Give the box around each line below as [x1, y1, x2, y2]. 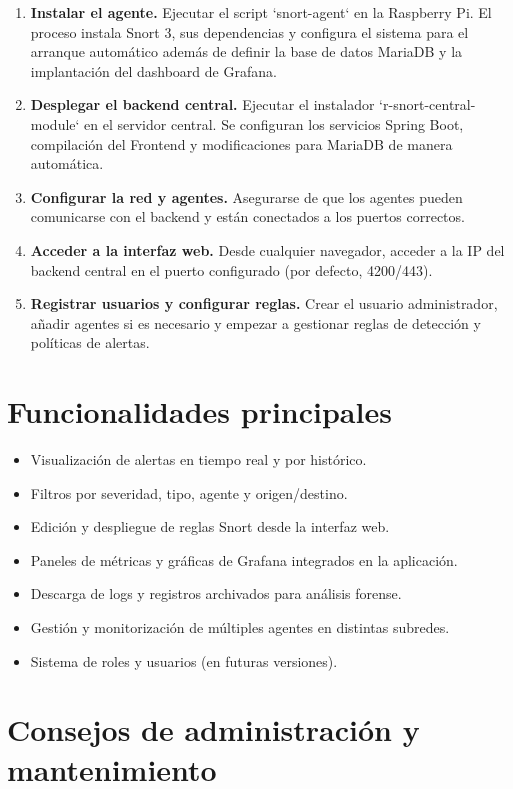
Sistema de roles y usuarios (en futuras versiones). [30, 650, 338, 671]
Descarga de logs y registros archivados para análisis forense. [30, 583, 402, 604]
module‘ [30, 113, 80, 134]
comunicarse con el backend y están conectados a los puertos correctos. [30, 206, 465, 227]
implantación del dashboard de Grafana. [30, 60, 277, 81]
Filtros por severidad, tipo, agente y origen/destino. [30, 482, 348, 503]
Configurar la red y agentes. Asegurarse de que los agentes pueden [30, 186, 463, 207]
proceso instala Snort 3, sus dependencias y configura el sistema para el [30, 21, 469, 42]
